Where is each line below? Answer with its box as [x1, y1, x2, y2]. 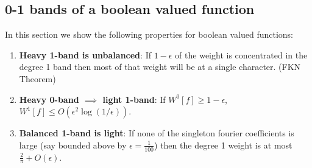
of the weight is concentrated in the [175, 48, 308, 61]
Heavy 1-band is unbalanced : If [19, 48, 151, 61]
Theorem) [19, 72, 56, 85]
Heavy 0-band [19, 93, 79, 105]
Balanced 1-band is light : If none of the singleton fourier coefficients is [19, 127, 294, 139]
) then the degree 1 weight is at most [154, 138, 292, 151]
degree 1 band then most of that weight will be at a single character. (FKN [19, 60, 301, 73]
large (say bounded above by [19, 138, 127, 151]
